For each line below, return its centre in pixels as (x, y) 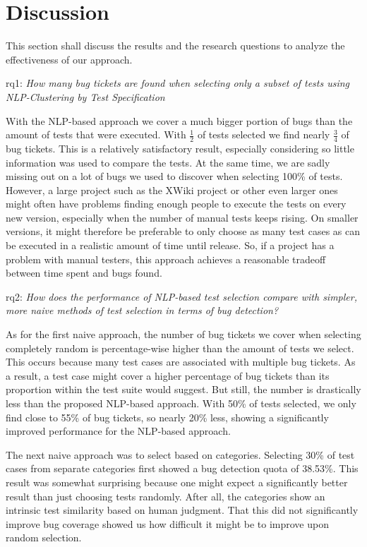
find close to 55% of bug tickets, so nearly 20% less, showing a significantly (167, 417)
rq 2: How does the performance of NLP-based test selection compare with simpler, (181, 296)
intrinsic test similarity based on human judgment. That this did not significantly (182, 510)
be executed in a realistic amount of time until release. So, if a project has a (170, 245)
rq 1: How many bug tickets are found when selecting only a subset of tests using (178, 83)
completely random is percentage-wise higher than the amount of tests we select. (180, 348)
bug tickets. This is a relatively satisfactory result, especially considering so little (180, 148)
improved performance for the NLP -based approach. (118, 431)
